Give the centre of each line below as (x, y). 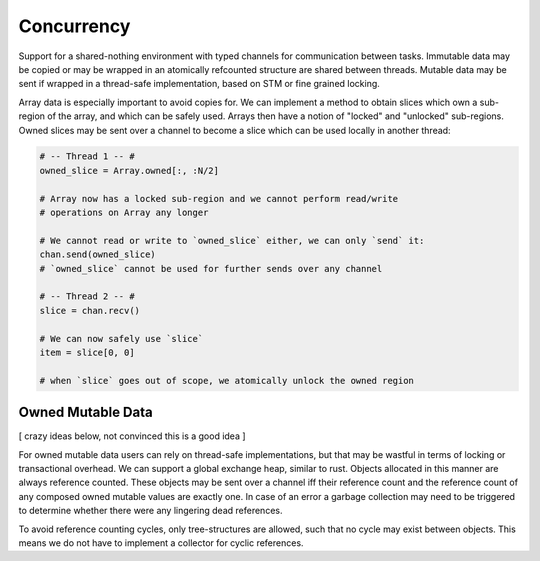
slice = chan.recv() (89, 310)
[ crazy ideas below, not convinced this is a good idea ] (132, 436)
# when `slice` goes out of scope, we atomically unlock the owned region (227, 380)
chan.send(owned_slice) (98, 254)
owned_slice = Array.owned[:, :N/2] (129, 170)
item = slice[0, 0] (87, 352)
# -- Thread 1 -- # (87, 156)
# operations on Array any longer (124, 213)
